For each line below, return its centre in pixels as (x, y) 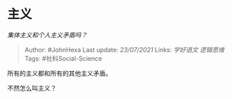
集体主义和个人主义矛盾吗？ (47, 35)
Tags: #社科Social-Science (63, 58)
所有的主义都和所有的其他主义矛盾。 (60, 73)
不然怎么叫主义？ (32, 88)
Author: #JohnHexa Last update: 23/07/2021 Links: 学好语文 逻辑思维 (124, 49)
